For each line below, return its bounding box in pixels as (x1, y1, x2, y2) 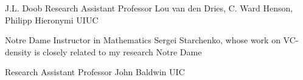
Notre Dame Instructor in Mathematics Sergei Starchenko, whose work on (5, 34, 280, 46)
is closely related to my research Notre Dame (34, 45, 202, 58)
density (5, 45, 32, 58)
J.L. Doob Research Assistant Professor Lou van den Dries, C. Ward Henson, (5, 2, 293, 14)
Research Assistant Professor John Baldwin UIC (5, 66, 185, 78)
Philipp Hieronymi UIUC (5, 13, 99, 26)
